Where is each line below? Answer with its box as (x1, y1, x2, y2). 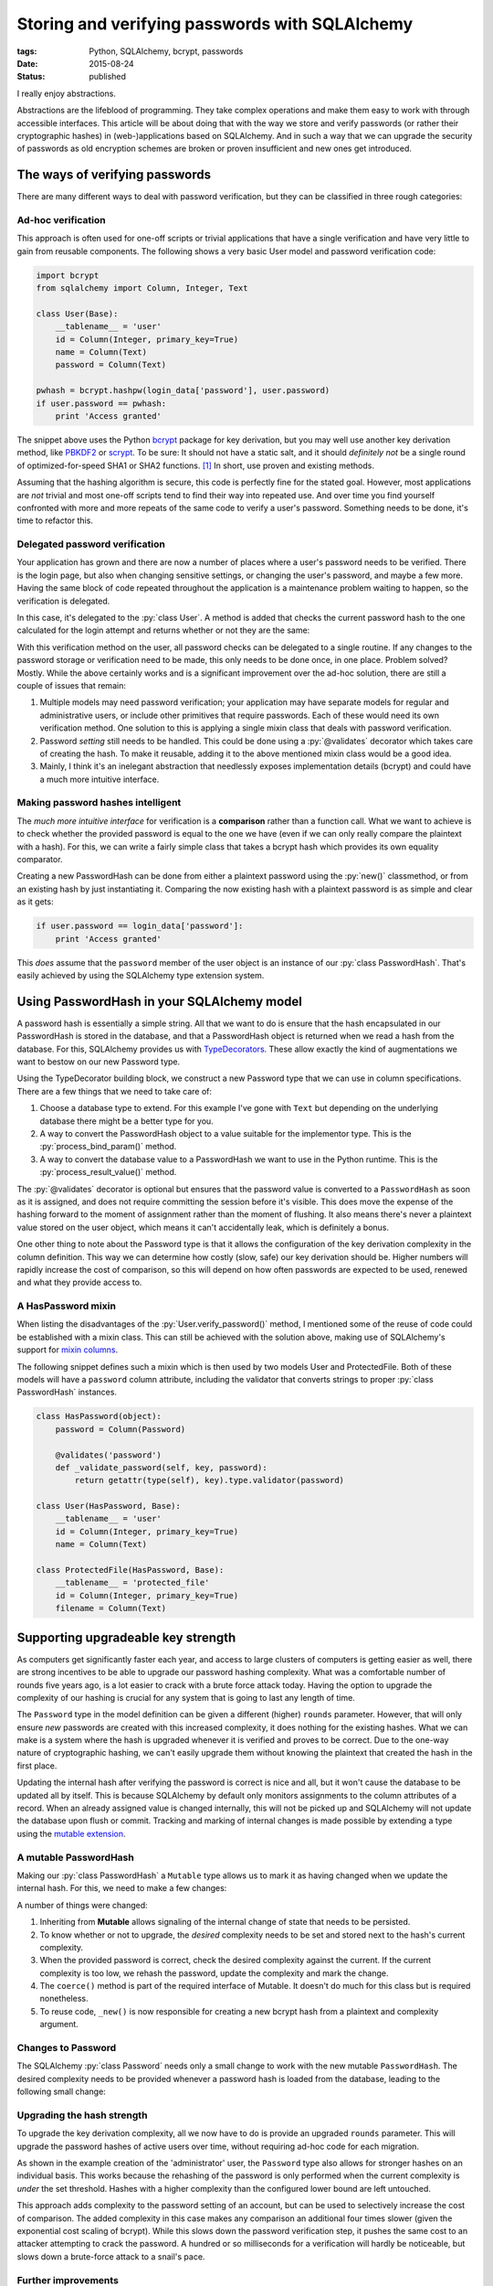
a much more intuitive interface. (39, 774, 160, 785)
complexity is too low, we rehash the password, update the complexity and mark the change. (39, 1967, 389, 1979)
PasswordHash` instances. (16, 1386, 118, 1398)
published (89, 71, 127, 82)
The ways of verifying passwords (16, 167, 212, 183)
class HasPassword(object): (36, 1411, 162, 1422)
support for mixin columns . (16, 1344, 119, 1355)
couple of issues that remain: (16, 679, 127, 690)
